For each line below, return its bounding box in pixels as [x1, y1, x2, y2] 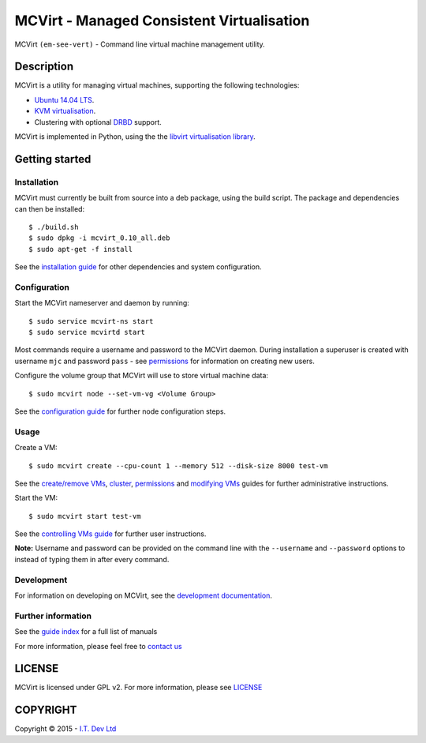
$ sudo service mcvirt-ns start [28, 317, 154, 325]
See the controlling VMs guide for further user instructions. [14, 529, 207, 538]
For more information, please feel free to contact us [14, 641, 182, 651]
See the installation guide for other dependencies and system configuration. [14, 262, 262, 272]
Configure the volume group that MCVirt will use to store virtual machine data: [14, 371, 268, 381]
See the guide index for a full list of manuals [14, 627, 158, 636]
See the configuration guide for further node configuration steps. [14, 407, 226, 416]
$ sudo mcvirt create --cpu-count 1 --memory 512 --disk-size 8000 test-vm [28, 461, 328, 470]
